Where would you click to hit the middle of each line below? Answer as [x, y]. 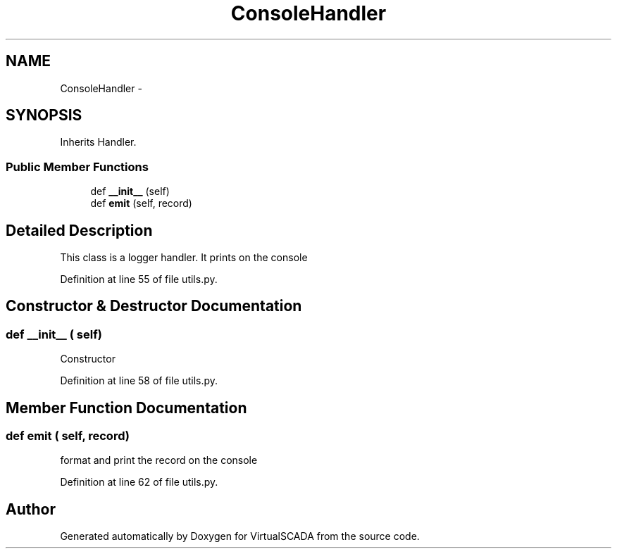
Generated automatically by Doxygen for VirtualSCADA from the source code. [240, 536]
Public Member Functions [77, 166]
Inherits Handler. [98, 142]
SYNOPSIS [44, 115]
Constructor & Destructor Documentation [154, 306]
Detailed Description [79, 230]
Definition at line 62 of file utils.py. [139, 482]
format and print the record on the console [159, 460]
